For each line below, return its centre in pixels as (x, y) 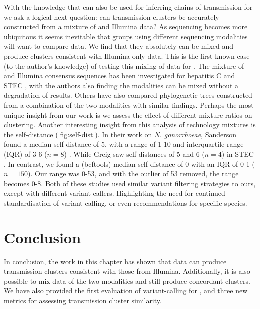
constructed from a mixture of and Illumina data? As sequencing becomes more (126, 26)
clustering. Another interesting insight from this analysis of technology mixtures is (130, 124)
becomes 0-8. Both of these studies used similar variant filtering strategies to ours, (130, 183)
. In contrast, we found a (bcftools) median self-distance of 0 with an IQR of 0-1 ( (129, 164)
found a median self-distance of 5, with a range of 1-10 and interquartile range (124, 144)
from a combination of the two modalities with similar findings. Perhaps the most (129, 104)
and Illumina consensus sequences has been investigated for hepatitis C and (120, 75)
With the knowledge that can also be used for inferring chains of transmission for (128, 7)
